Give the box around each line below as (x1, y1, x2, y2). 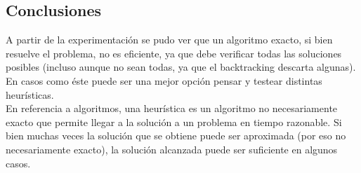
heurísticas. (6, 87, 54, 102)
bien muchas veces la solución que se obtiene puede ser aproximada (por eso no (6, 128, 346, 143)
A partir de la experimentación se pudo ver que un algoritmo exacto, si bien (6, 32, 333, 47)
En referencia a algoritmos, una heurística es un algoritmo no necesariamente (6, 101, 338, 116)
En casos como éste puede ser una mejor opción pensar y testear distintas (6, 73, 322, 88)
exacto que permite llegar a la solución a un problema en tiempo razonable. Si (6, 114, 342, 129)
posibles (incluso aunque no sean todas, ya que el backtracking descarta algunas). (6, 60, 356, 74)
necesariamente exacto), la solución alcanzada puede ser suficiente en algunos (6, 141, 338, 156)
